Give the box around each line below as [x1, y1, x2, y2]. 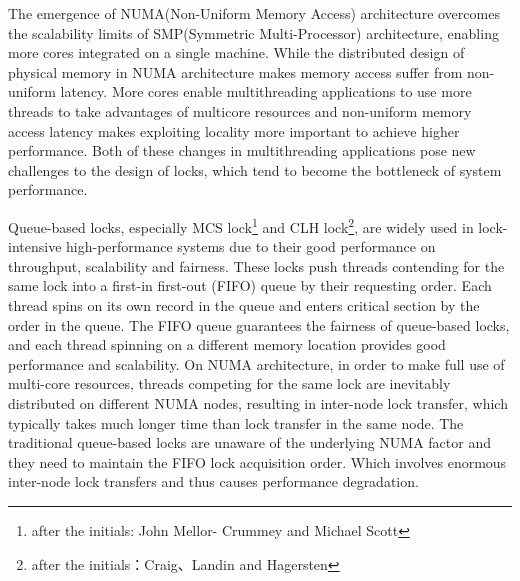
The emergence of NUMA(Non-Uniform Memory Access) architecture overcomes [8, 3, 500, 23]
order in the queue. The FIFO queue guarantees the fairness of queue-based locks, [8, 314, 510, 335]
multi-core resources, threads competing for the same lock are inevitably [8, 373, 451, 394]
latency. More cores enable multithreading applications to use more [60, 81, 472, 102]
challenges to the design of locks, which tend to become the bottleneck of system [8, 159, 502, 180]
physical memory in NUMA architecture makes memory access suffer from [8, 61, 463, 82]
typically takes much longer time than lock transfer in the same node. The [8, 412, 464, 433]
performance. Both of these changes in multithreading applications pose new [8, 140, 476, 161]
